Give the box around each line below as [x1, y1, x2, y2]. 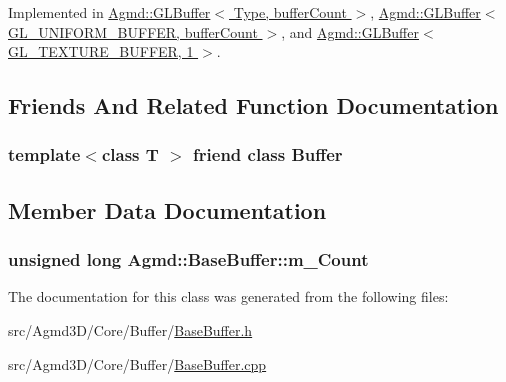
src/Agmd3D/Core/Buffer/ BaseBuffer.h [8, 320, 253, 340]
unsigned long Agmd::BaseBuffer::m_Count [8, 247, 369, 272]
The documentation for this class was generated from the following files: [8, 286, 449, 307]
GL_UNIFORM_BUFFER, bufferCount [8, 21, 258, 42]
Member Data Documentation [8, 194, 327, 225]
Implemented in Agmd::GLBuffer [8, 2, 211, 22]
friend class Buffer [193, 142, 343, 167]
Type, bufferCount [233, 2, 347, 22]
